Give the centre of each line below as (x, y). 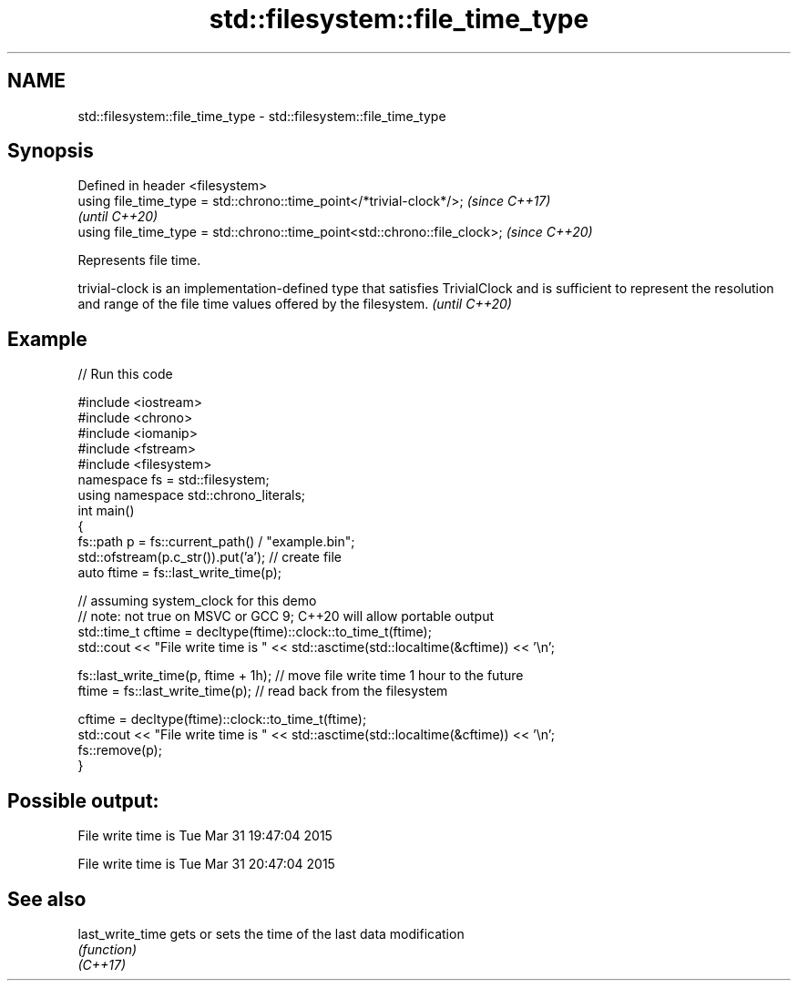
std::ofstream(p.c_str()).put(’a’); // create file (210, 557)
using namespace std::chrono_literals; (192, 495)
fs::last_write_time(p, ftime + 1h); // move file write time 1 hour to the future (301, 676)
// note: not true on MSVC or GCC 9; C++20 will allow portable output (286, 616)
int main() (106, 511)
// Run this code (125, 374)
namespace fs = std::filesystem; (174, 480)
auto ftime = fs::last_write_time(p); (179, 573)
